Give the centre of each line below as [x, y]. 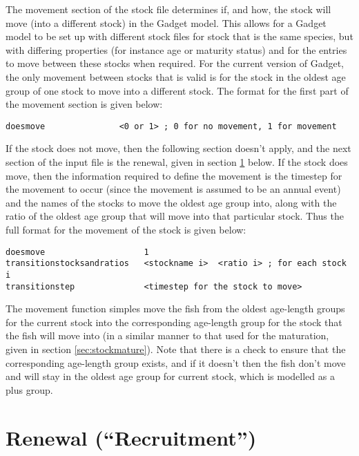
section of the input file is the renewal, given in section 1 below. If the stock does [177, 162]
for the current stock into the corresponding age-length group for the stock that [174, 322]
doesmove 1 [77, 252]
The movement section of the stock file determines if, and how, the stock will [168, 9]
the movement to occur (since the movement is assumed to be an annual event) [173, 189]
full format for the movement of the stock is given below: [126, 229]
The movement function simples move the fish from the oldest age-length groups [175, 308]
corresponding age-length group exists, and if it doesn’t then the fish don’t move [176, 362]
